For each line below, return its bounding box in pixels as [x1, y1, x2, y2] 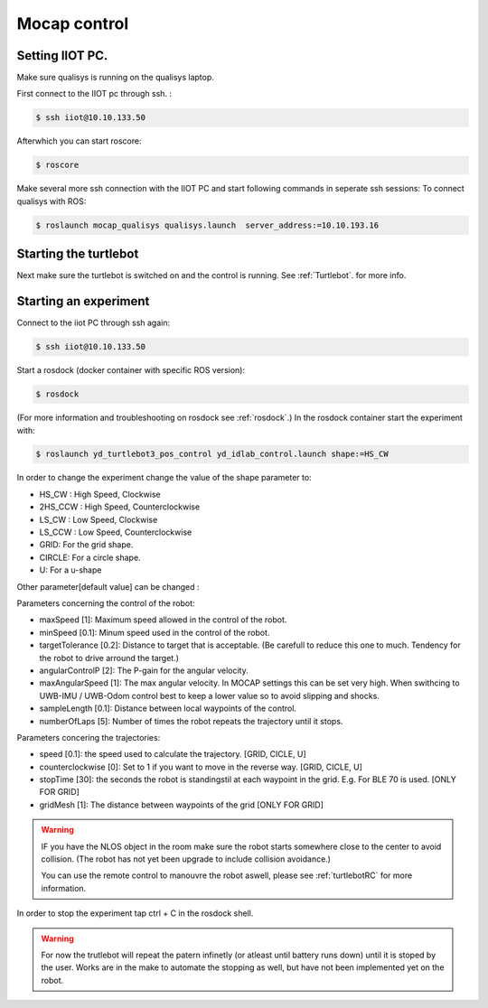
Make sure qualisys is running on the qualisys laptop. [16, 72, 214, 83]
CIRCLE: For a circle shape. [39, 552, 141, 563]
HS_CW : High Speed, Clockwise [39, 489, 162, 499]
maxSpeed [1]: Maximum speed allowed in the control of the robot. [39, 614, 287, 625]
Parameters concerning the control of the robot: [16, 597, 195, 609]
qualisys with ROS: [16, 195, 87, 207]
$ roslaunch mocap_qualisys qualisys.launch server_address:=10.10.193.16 [35, 219, 380, 230]
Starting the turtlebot [16, 247, 139, 262]
